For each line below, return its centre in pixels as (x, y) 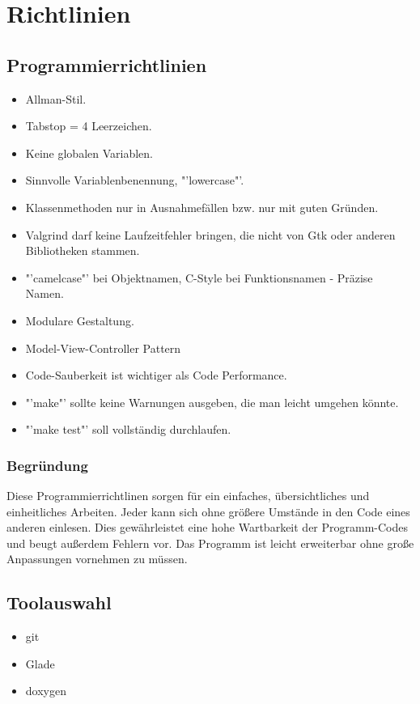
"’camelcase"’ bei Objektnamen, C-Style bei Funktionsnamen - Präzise (199, 277)
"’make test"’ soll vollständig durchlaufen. (128, 429)
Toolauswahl (59, 602)
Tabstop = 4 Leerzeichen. (89, 126)
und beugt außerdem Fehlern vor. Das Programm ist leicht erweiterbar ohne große (210, 543)
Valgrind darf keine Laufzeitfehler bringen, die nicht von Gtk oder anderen (210, 234)
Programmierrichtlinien (107, 64)
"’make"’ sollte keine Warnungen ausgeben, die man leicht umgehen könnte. (212, 402)
